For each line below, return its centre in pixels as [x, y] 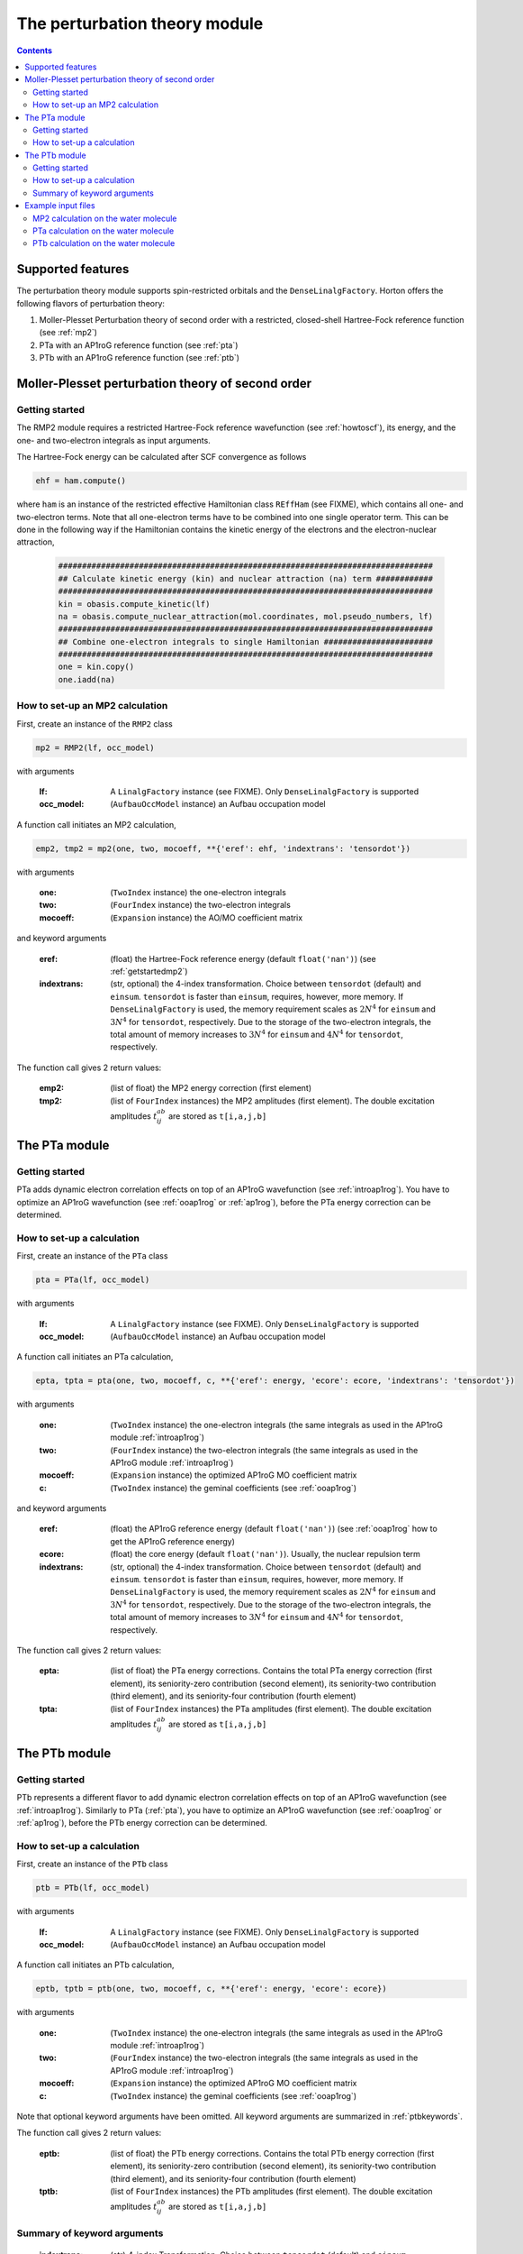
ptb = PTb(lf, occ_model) [93, 1888]
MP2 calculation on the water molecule [105, 218]
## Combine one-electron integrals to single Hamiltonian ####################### [246, 641]
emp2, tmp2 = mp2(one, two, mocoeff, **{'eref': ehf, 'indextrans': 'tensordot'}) [223, 848]
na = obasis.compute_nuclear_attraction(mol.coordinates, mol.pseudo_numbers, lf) [246, 616]
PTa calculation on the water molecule [104, 231]
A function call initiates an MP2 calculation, [97, 824]
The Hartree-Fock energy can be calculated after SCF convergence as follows [162, 457]
